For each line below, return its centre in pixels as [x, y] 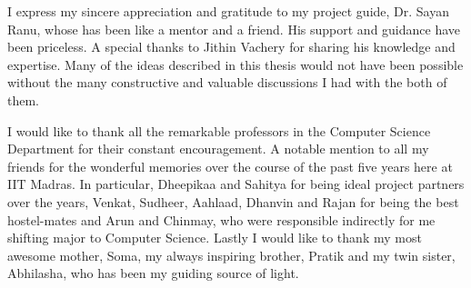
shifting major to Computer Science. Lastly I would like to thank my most [215, 238]
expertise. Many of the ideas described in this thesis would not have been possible [235, 64]
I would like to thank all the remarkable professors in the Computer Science [219, 130]
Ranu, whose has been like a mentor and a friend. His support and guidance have [234, 29]
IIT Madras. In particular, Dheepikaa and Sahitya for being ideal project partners [236, 184]
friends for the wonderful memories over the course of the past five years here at [230, 166]
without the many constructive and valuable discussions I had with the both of [227, 82]
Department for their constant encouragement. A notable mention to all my [218, 149]
